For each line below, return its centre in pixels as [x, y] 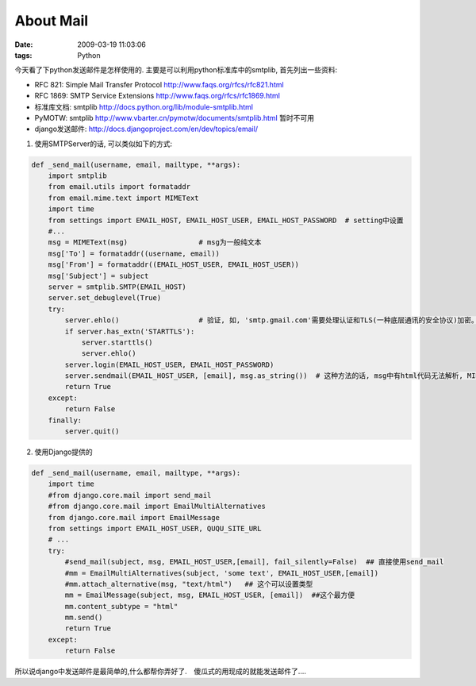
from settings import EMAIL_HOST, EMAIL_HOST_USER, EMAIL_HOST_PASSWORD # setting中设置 [226, 220]
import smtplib [77, 176]
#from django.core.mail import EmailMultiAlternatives [157, 507]
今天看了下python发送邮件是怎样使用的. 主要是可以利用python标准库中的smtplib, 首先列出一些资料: [176, 70]
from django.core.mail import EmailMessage [134, 517]
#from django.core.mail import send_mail [130, 495]
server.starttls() [117, 342]
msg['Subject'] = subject [98, 276]
